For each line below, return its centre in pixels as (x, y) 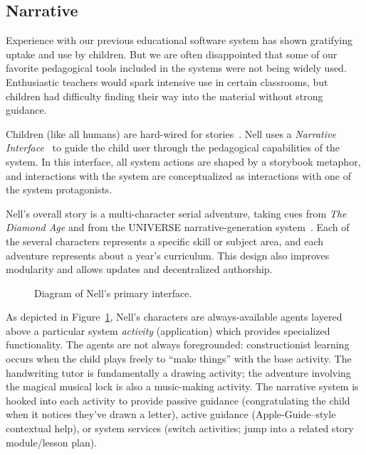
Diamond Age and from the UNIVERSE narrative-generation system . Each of (178, 227)
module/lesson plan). (52, 442)
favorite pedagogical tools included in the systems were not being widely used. (176, 68)
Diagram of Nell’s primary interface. (113, 293)
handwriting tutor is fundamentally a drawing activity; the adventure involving (178, 372)
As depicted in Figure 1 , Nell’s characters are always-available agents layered (174, 317)
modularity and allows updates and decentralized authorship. (139, 269)
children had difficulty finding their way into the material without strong (164, 96)
